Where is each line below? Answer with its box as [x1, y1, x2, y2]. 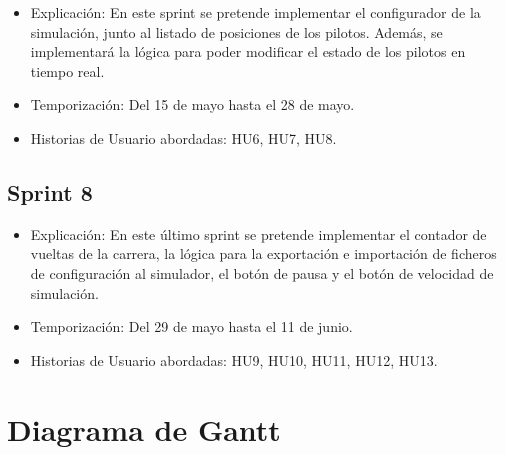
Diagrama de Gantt [7, 408, 281, 449]
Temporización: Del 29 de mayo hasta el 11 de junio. [30, 316, 353, 337]
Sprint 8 [7, 176, 93, 207]
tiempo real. [30, 60, 105, 81]
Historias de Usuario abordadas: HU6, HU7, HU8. [30, 127, 337, 148]
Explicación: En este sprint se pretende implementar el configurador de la [30, 2, 481, 22]
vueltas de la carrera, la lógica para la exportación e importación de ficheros [30, 243, 497, 264]
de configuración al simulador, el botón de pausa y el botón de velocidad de [30, 262, 494, 283]
